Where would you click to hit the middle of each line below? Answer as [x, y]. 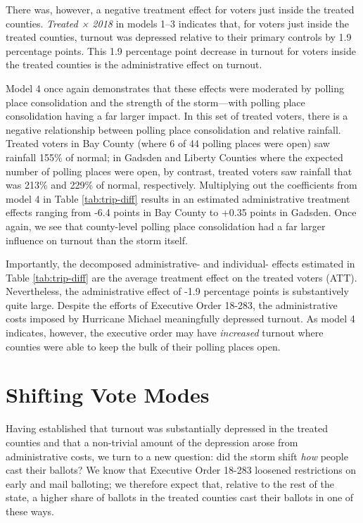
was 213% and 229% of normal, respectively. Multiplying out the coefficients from [181, 185]
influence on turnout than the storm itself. [97, 240]
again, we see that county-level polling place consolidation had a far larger [166, 226]
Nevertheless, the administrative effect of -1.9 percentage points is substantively [177, 291]
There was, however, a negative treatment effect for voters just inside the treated [180, 9]
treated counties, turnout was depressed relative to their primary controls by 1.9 [179, 37]
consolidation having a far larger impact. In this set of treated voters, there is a [177, 116]
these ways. [30, 511]
